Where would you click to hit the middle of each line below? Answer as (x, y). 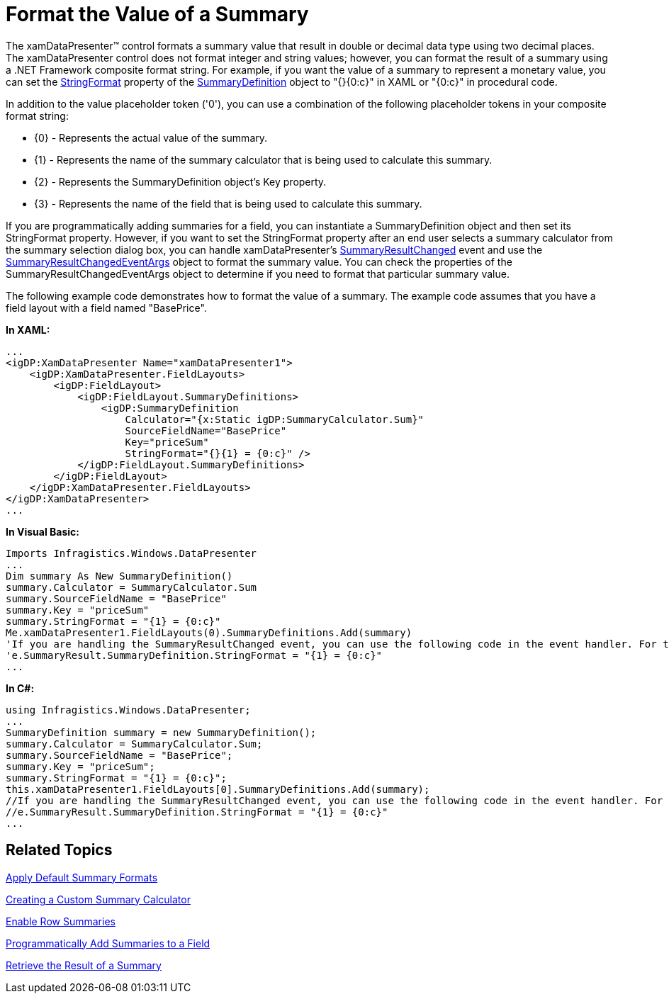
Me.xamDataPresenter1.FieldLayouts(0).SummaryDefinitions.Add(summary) (209, 632)
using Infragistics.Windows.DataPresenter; (128, 710)
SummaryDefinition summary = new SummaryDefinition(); (161, 732)
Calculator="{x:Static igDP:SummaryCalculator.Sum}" (275, 419)
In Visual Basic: (43, 531)
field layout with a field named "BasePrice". (106, 307)
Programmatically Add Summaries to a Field (108, 943)
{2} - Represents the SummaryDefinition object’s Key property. (180, 181)
